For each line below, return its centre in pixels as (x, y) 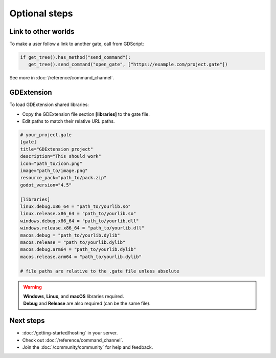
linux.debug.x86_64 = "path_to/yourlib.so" (76, 207)
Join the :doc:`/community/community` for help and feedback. (88, 347)
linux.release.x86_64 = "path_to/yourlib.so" (78, 214)
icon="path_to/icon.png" (51, 163)
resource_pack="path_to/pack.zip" (63, 178)
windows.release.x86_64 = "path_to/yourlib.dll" (82, 228)
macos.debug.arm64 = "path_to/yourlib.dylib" (78, 249)
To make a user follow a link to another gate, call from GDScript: (77, 44)
